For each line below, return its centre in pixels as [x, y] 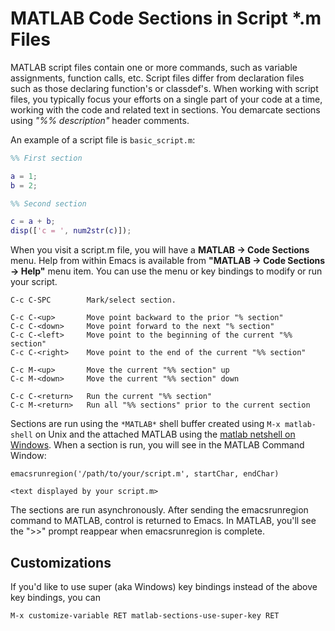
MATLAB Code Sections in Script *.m [166, 18]
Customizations [61, 562]
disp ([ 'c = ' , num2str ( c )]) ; [71, 231]
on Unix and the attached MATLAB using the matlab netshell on [165, 434]
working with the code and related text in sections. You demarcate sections [165, 109]
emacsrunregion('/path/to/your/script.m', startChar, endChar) [145, 474]
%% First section [46, 158]
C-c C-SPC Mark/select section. [93, 300]
